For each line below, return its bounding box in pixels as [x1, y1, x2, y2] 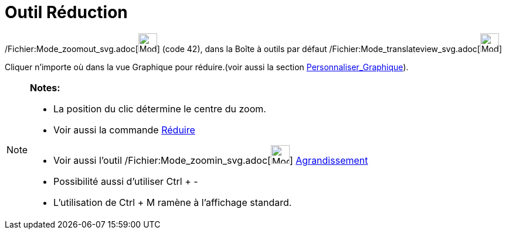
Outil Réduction [5, 2, 128, 22]
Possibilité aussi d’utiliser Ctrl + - [53, 175, 198, 187]
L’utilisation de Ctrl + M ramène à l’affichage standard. [53, 196, 292, 208]
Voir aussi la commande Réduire [53, 123, 195, 136]
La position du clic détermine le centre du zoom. [53, 102, 266, 115]
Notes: [30, 81, 60, 94]
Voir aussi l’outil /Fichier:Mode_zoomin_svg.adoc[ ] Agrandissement [53, 154, 368, 166]
